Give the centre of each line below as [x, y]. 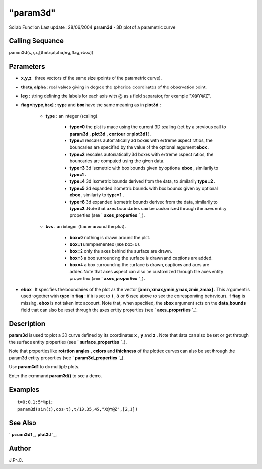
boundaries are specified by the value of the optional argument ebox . [139, 147]
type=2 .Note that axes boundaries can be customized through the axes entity [148, 208]
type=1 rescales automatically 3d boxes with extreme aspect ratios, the [141, 140]
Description [27, 323]
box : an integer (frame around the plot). [86, 226]
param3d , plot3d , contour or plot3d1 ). [110, 134]
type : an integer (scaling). [72, 116]
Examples [24, 390]
